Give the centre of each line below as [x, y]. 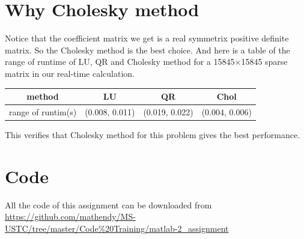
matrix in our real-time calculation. [70, 73]
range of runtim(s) [43, 111]
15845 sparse [264, 62]
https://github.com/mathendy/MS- [70, 216]
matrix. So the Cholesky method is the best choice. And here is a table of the [147, 50]
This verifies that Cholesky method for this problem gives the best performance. [153, 134]
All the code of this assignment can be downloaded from [108, 204]
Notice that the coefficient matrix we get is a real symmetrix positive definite [147, 38]
